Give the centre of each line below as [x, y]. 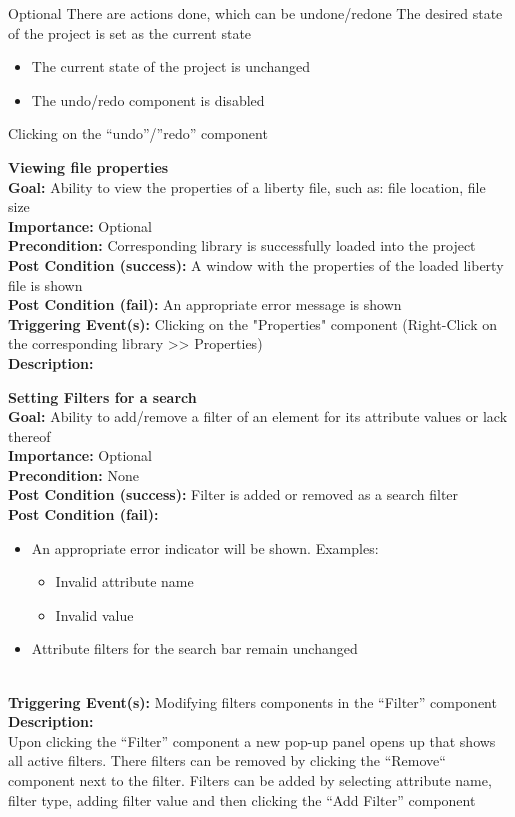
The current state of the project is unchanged [171, 66]
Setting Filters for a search [102, 396]
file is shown [45, 284]
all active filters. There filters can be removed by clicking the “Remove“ [227, 760]
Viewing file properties [88, 166]
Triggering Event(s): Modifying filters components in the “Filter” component [252, 701]
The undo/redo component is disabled [148, 99]
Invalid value [94, 614]
